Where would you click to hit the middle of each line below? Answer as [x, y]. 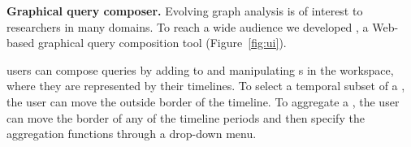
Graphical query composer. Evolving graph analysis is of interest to [185, 11]
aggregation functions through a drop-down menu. [132, 134]
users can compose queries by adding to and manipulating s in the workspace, [200, 69]
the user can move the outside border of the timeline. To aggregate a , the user [203, 101]
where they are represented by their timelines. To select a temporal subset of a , [206, 86]
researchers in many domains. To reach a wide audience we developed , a [188, 26]
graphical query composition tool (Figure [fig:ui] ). [162, 43]
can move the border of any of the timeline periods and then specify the [186, 117]
